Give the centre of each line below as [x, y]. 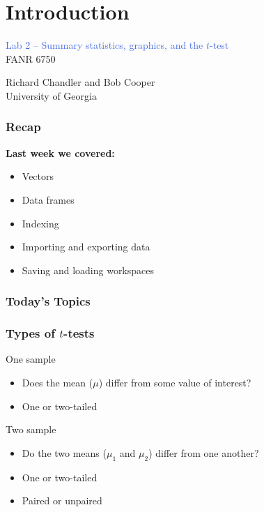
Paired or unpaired [62, 500]
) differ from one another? [204, 452]
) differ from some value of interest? [175, 382]
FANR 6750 [31, 58]
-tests [79, 333]
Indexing [40, 223]
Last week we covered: [60, 152]
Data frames [48, 199]
